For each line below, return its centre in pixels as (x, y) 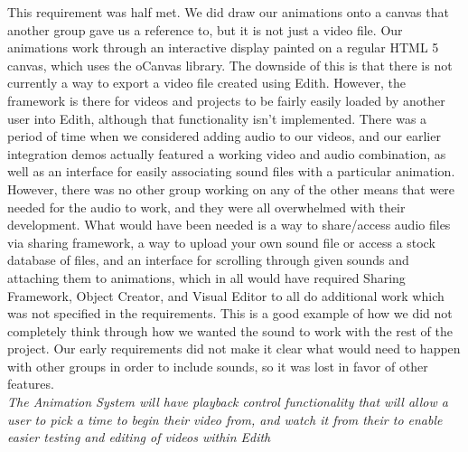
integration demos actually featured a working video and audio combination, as (227, 153)
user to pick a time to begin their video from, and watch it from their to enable (225, 419)
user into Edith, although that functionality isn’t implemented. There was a (217, 118)
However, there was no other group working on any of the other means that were (231, 188)
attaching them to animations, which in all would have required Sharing (206, 277)
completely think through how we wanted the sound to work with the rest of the (230, 330)
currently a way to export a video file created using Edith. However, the (207, 83)
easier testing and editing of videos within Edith (139, 437)
